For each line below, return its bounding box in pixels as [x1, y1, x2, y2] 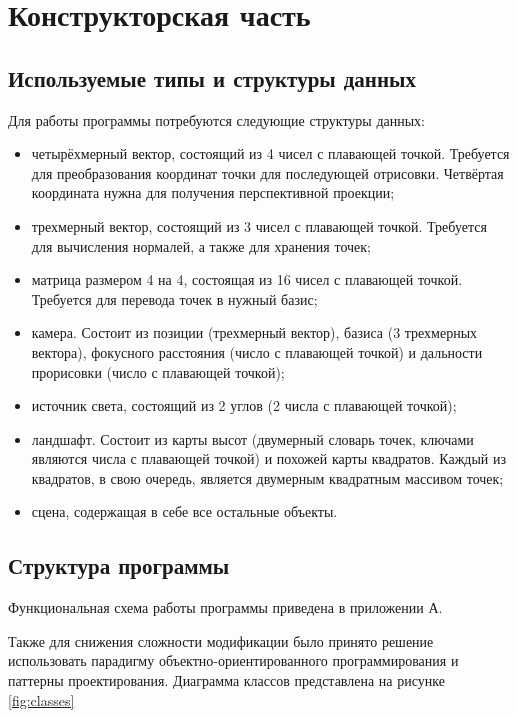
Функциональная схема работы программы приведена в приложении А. [8, 597, 443, 618]
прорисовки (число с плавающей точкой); [31, 361, 285, 382]
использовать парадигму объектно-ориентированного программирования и [8, 650, 459, 671]
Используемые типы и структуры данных [8, 62, 416, 93]
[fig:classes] [8, 689, 75, 710]
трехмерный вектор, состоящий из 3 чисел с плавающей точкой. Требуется [31, 215, 487, 236]
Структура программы [8, 550, 230, 581]
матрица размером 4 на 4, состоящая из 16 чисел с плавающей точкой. [31, 269, 463, 290]
